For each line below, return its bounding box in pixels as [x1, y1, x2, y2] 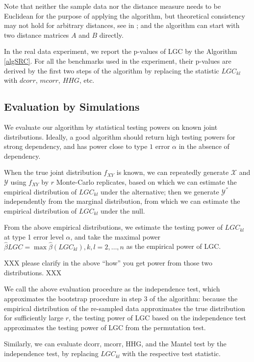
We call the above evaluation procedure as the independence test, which [4, 284, 220, 294]
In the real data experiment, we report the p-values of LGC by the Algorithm [4, 46, 237, 56]
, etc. [79, 75, 95, 85]
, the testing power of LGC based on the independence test [69, 313, 246, 323]
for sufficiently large [4, 313, 64, 323]
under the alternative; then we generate [101, 186, 219, 196]
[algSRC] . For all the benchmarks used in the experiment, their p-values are [4, 55, 231, 66]
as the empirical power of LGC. [126, 241, 221, 251]
